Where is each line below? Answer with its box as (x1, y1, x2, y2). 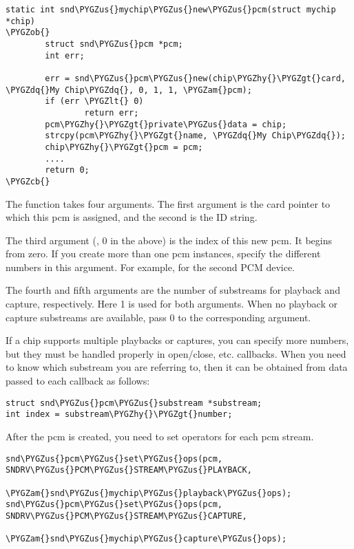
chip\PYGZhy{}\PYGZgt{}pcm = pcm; (45, 142, 203, 152)
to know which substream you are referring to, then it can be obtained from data (6, 360, 348, 374)
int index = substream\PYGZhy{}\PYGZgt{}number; (6, 409, 233, 420)
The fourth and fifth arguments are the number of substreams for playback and (6, 283, 340, 297)
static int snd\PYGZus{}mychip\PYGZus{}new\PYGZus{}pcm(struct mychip (6, 5, 336, 14)
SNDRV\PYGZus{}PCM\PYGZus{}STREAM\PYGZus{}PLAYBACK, (6, 465, 252, 475)
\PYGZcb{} (6, 176, 50, 186)
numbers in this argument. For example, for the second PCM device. (6, 259, 295, 274)
